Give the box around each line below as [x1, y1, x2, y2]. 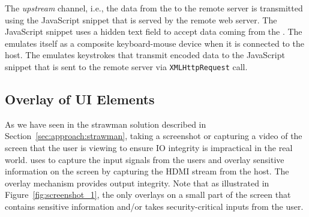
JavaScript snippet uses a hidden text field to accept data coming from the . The [5, 25, 302, 38]
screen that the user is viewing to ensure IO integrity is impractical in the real [5, 141, 293, 154]
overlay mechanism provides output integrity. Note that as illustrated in [5, 176, 269, 189]
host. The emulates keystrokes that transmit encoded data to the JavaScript [5, 49, 285, 61]
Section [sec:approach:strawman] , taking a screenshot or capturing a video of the [5, 129, 302, 142]
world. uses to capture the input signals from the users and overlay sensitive [5, 153, 284, 165]
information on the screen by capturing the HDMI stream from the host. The [5, 165, 289, 177]
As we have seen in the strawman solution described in [5, 117, 206, 130]
